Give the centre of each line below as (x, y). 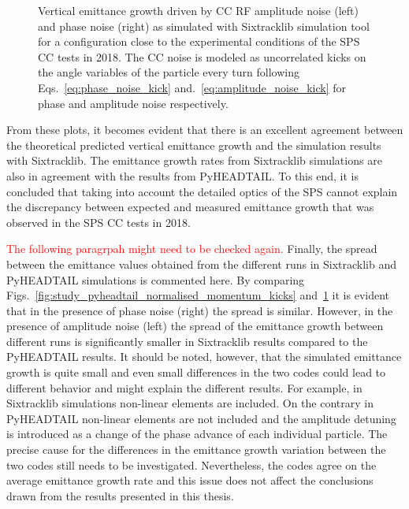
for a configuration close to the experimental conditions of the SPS (199, 41)
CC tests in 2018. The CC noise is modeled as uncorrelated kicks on (202, 56)
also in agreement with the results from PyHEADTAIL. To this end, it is (182, 175)
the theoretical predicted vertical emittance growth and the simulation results (194, 145)
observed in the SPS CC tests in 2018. (99, 222)
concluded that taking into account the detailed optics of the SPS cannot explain (202, 191)
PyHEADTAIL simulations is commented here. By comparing (156, 279)
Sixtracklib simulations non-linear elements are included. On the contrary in (190, 403)
